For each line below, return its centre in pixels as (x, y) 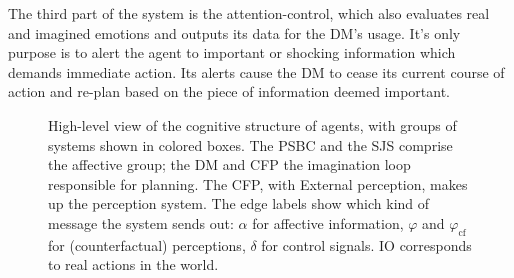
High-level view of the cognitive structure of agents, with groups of (252, 124)
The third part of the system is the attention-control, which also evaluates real (249, 13)
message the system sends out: (141, 222)
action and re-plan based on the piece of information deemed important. (229, 91)
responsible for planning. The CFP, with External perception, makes (258, 183)
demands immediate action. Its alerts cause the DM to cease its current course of (256, 71)
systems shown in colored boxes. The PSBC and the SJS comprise (250, 144)
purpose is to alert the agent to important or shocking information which (232, 52)
